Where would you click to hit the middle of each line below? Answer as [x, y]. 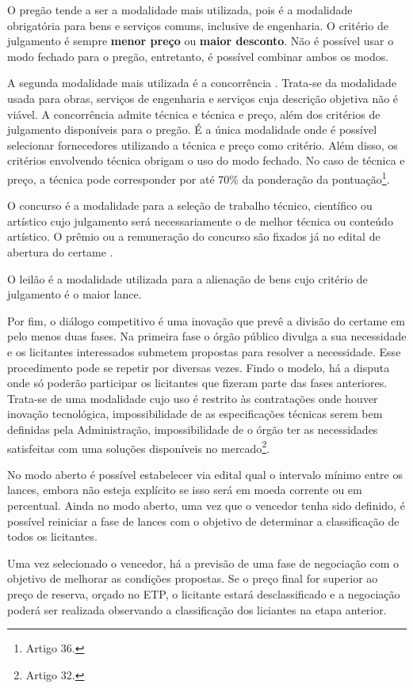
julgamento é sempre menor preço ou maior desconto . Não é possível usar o [201, 41]
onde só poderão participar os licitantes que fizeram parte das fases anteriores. [197, 383]
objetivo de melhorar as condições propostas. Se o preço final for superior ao [193, 578]
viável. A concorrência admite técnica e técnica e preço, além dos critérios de [194, 114]
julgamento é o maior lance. [75, 294]
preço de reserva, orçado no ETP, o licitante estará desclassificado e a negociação [204, 593]
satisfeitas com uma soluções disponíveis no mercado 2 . [139, 447]
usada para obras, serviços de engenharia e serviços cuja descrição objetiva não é [203, 98]
